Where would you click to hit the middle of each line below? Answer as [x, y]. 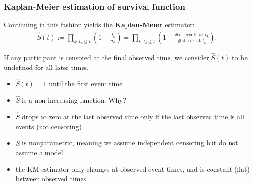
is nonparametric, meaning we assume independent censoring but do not [130, 143]
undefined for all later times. [47, 67]
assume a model [39, 152]
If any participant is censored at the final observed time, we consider [106, 58]
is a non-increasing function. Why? [74, 100]
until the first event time [86, 83]
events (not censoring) [48, 126]
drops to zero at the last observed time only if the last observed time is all [133, 117]
